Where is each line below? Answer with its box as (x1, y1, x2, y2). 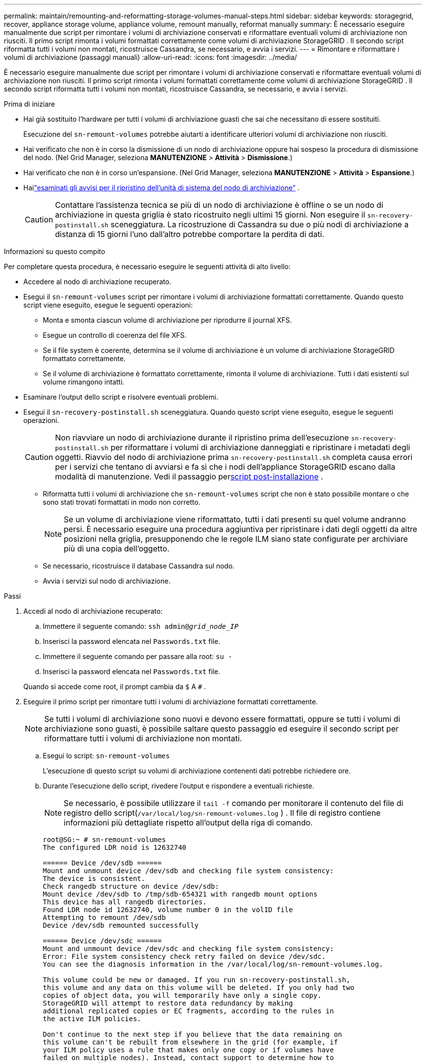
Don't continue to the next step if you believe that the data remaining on (43, 1030, 342, 1038)
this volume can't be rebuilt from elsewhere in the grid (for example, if (43, 1038, 338, 1046)
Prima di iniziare (4, 100, 55, 108)
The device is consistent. (43, 875, 145, 882)
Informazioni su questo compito (4, 247, 106, 256)
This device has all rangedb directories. (43, 898, 207, 906)
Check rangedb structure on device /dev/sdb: (43, 882, 219, 890)
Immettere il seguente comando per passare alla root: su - (43, 652, 232, 660)
